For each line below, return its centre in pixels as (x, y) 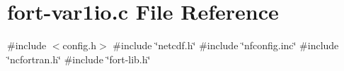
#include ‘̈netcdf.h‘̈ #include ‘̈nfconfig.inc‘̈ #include (226, 45)
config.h (80, 45)
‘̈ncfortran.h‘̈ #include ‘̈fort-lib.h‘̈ (79, 59)
